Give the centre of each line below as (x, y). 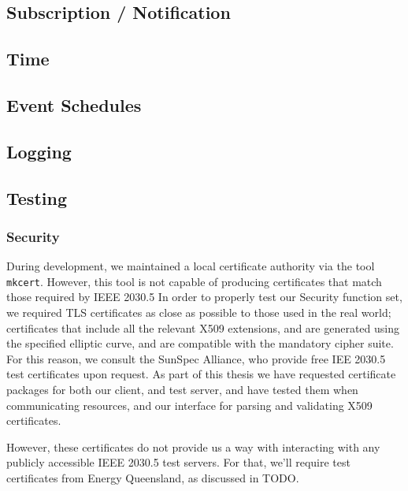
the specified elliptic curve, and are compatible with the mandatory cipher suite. (200, 343)
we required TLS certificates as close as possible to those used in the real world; (199, 312)
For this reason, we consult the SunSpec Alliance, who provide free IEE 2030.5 (196, 358)
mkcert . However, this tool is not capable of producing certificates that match (194, 281)
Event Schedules (74, 104)
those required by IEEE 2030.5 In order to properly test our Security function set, (204, 297)
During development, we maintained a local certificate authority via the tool (191, 266)
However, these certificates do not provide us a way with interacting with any (193, 446)
